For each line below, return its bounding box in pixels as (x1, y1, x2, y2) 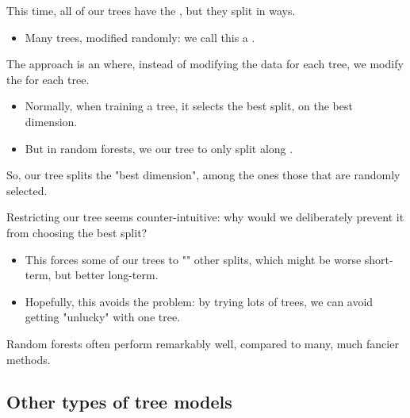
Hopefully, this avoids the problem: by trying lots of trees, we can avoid (25, 293, 374, 309)
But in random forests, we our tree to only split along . (25, 140, 293, 156)
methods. (6, 351, 51, 367)
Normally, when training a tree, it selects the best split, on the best (25, 98, 353, 114)
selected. (6, 182, 48, 198)
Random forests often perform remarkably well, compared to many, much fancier (6, 335, 399, 351)
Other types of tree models (6, 389, 232, 414)
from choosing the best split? (6, 224, 148, 240)
